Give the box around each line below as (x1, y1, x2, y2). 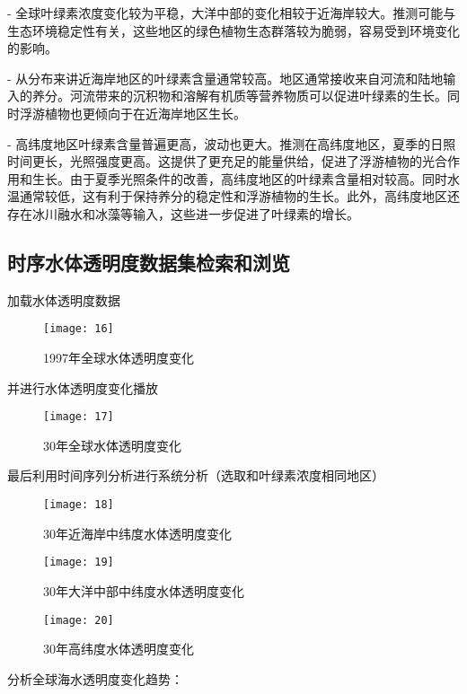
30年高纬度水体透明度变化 (43, 639, 194, 658)
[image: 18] (43, 498, 114, 512)
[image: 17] (43, 410, 114, 424)
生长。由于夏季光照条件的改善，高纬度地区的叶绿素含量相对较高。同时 (31, 169, 447, 188)
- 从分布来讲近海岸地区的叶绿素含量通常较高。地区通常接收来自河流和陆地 (7, 68, 444, 87)
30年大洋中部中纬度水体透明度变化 (43, 581, 244, 600)
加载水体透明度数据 (7, 290, 120, 309)
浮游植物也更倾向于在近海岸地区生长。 (19, 103, 246, 122)
